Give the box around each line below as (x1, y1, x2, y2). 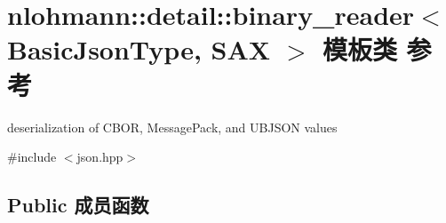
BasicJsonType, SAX (7, 31, 271, 68)
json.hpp (76, 147, 123, 166)
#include (7, 147, 57, 166)
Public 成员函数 (7, 191, 149, 219)
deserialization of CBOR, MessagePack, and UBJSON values (7, 117, 338, 136)
